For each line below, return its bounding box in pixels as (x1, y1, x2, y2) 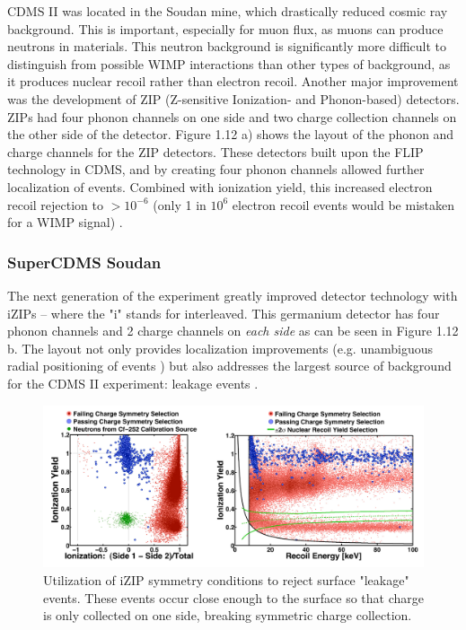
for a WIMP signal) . (7, 213, 123, 232)
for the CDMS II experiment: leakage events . (7, 373, 259, 392)
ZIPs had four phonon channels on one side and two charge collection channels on (7, 107, 457, 126)
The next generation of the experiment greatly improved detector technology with (7, 285, 458, 304)
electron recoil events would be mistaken (232, 195, 454, 214)
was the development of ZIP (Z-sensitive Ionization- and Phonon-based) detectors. (7, 89, 460, 108)
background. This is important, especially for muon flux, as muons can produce (7, 19, 444, 38)
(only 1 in (153, 195, 207, 214)
